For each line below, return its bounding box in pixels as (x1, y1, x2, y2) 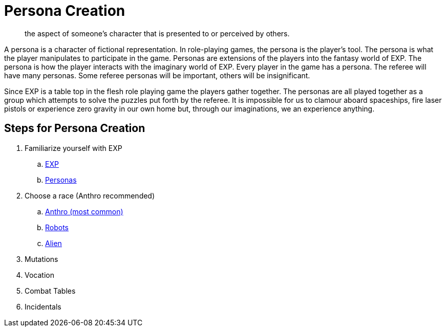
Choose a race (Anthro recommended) (25, 191, 155, 200)
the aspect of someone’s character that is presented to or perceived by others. (25, 29, 290, 38)
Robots (45, 223, 69, 232)
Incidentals (25, 302, 61, 311)
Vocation (25, 270, 54, 279)
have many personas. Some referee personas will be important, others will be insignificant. (4, 71, 310, 80)
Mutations (25, 254, 58, 263)
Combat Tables (25, 286, 76, 295)
